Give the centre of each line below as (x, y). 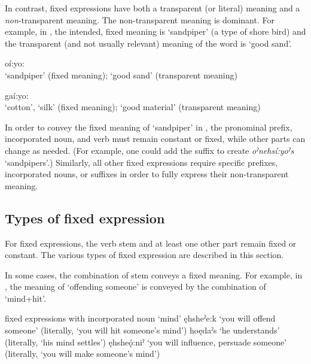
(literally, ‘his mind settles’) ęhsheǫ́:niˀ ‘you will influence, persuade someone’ (146, 342)
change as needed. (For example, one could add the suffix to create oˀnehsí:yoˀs (150, 150)
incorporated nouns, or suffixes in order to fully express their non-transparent (147, 174)
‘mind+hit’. (25, 298)
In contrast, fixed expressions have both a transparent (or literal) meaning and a (153, 8)
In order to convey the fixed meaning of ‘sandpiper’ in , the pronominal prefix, (149, 127)
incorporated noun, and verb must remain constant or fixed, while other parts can (155, 139)
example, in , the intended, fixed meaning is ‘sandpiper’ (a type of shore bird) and (155, 31)
